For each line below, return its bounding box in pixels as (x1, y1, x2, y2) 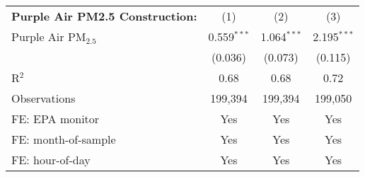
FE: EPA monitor (11, 110, 100, 127)
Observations (11, 90, 76, 106)
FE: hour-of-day (11, 152, 91, 168)
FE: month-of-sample (11, 131, 116, 147)
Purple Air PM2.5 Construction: (11, 8, 197, 24)
